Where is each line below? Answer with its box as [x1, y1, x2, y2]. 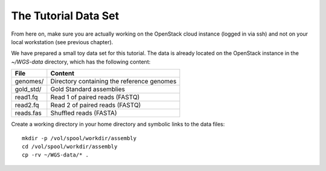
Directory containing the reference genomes [50, 77, 177, 86]
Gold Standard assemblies [50, 85, 126, 94]
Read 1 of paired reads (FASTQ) [50, 93, 140, 102]
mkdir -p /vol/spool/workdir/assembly [22, 135, 137, 141]
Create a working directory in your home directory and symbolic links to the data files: [11, 121, 225, 128]
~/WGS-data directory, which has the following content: [11, 58, 151, 65]
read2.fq [14, 101, 39, 109]
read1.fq [14, 93, 39, 102]
